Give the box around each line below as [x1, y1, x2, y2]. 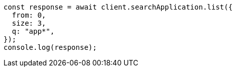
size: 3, [12, 19, 46, 27]
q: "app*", [12, 27, 55, 35]
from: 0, [12, 11, 46, 19]
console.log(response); [4, 43, 97, 51]
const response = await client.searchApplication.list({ [4, 3, 233, 11]
